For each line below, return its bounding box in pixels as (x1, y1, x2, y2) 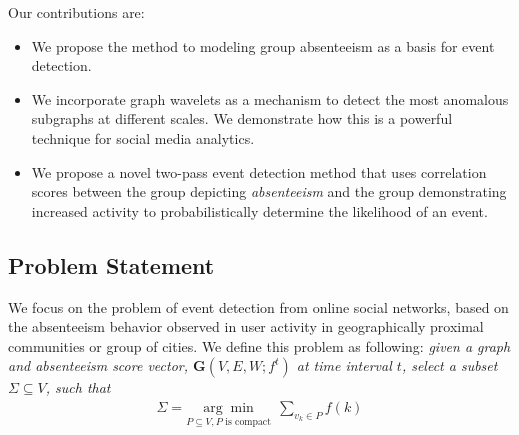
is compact (225, 416, 272, 427)
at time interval (296, 355, 392, 376)
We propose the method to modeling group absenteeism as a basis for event (31, 35, 495, 56)
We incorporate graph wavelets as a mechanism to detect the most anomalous (31, 88, 509, 109)
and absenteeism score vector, (8, 355, 189, 376)
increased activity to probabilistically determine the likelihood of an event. (31, 200, 488, 221)
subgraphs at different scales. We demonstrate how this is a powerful (31, 108, 453, 129)
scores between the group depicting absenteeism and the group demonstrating (31, 181, 507, 202)
